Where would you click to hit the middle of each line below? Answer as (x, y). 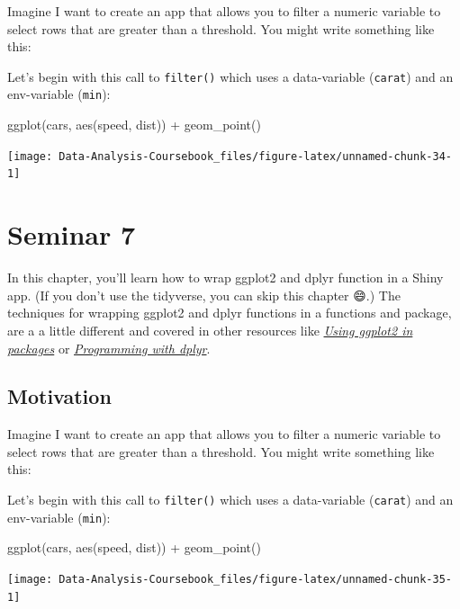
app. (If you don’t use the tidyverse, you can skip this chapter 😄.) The (204, 295)
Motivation (59, 396)
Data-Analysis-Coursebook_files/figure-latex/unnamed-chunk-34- (255, 156)
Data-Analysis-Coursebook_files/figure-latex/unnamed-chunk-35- (255, 579)
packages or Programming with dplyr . (109, 348)
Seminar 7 (72, 234)
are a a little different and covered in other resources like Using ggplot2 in (210, 330)
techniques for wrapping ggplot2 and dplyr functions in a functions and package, (230, 313)
